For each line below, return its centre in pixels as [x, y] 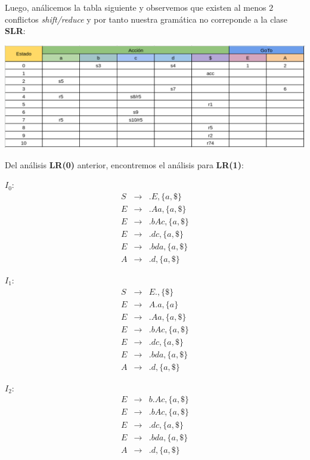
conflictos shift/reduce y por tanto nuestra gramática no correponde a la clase [146, 19]
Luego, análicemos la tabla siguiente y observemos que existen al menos [136, 7]
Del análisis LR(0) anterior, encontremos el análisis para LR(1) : [124, 164]
